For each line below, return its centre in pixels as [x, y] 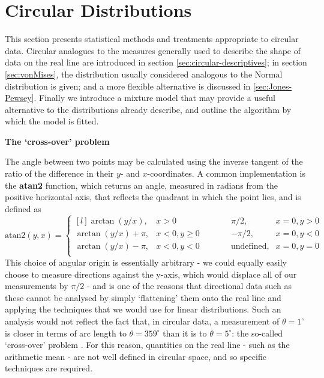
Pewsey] [19, 98]
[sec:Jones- [272, 86]
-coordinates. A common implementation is [226, 173]
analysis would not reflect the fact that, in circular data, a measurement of [142, 321]
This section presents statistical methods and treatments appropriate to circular [152, 39]
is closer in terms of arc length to [66, 333]
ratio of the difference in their [59, 173]
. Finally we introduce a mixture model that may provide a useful [154, 98]
